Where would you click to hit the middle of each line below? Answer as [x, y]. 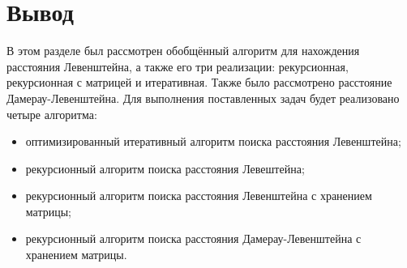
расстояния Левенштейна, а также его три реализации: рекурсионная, [178, 66]
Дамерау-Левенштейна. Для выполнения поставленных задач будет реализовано [203, 98]
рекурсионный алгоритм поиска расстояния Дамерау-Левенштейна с [193, 238]
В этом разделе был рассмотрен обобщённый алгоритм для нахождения [183, 51]
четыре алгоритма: [52, 114]
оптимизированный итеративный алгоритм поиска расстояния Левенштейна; [213, 141]
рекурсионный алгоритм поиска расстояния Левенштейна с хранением [199, 196]
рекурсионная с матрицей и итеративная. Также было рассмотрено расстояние [199, 82]
